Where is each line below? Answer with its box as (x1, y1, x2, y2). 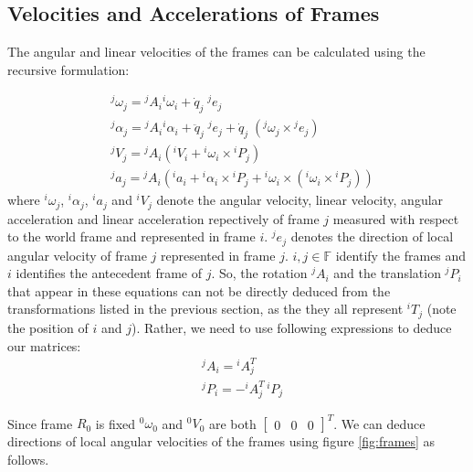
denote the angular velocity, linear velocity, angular (156, 190, 444, 209)
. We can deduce (333, 413, 426, 433)
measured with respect (332, 209, 459, 228)
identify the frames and (335, 245, 467, 264)
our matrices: (7, 336, 81, 355)
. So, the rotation (211, 263, 308, 283)
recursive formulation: (7, 59, 130, 79)
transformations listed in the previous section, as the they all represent (7, 299, 404, 318)
